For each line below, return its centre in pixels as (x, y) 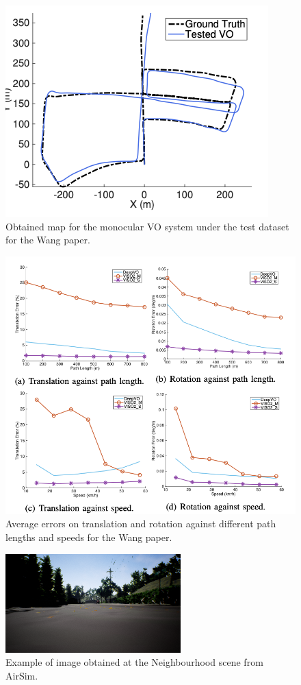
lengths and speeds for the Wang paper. (89, 537)
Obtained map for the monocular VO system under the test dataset (147, 226)
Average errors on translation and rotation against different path (141, 524)
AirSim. (22, 675)
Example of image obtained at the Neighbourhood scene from (134, 662)
